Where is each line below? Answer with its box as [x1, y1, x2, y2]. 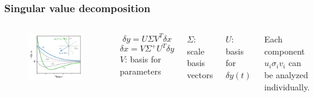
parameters [119, 64, 161, 77]
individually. [264, 80, 310, 93]
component [264, 44, 305, 57]
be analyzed [264, 69, 309, 81]
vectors [187, 69, 213, 81]
